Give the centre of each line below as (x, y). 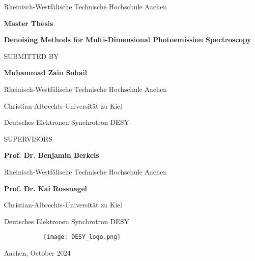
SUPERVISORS (28, 138)
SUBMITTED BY (31, 56)
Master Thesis (28, 23)
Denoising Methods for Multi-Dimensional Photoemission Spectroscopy (128, 40)
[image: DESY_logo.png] (82, 237)
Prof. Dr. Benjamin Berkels (52, 155)
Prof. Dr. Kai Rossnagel (46, 188)
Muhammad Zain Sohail (46, 72)
